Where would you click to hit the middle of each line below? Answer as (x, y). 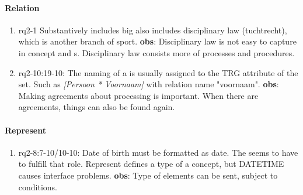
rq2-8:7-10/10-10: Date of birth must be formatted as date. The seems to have (158, 152)
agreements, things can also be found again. (97, 107)
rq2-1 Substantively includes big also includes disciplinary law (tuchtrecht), (153, 30)
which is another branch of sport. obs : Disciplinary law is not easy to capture (157, 41)
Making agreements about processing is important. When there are (138, 95)
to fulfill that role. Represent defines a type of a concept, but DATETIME (151, 164)
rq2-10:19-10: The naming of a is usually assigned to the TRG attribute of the (158, 72)
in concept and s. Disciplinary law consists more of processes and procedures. (156, 52)
